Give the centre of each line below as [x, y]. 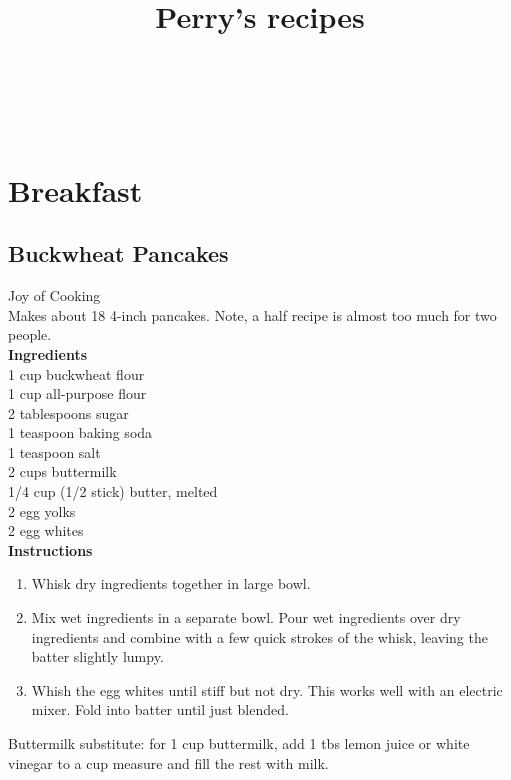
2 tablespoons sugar [68, 412]
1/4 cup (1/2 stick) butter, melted [113, 491]
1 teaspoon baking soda [80, 432]
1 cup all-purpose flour [77, 393]
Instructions [50, 549]
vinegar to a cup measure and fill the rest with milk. [168, 762]
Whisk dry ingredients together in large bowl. [171, 583]
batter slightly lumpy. [97, 656]
